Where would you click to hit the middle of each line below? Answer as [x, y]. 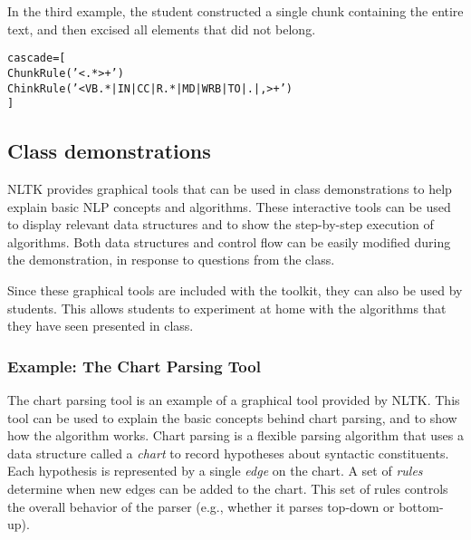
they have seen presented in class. [101, 326]
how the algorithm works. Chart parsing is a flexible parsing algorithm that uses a [235, 435]
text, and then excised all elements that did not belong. [162, 29]
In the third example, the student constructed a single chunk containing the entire [235, 11]
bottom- [421, 506]
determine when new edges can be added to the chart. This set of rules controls [228, 488]
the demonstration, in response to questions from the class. [171, 260]
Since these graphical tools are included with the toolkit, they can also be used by [235, 289]
